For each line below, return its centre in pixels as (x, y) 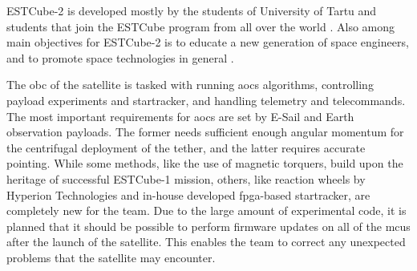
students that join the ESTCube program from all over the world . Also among (201, 26)
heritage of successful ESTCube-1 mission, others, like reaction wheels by (186, 178)
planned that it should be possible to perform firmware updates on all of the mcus (208, 226)
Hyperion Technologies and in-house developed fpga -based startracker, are (188, 194)
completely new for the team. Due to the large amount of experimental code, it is (206, 210)
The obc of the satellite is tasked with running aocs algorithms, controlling (190, 85)
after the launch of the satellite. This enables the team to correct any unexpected (206, 242)
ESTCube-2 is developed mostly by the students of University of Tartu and (192, 10)
